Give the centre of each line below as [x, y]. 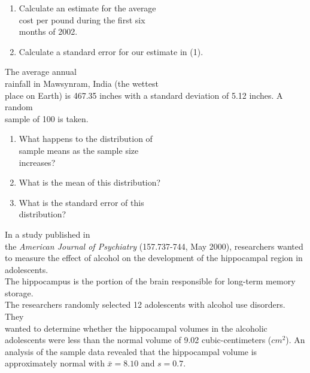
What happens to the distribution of [86, 139]
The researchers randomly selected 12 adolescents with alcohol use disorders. [145, 304]
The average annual [41, 72]
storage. [19, 292]
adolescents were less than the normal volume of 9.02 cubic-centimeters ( [138, 340]
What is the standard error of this [81, 202]
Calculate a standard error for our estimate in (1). [111, 51]
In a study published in [48, 234]
